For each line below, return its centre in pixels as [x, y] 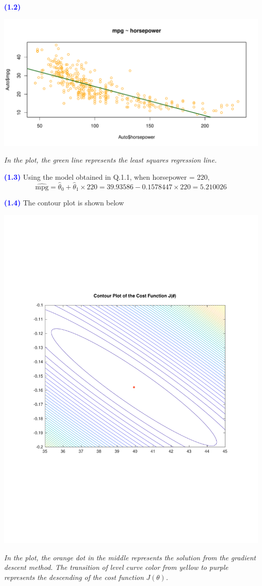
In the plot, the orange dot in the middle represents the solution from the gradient [130, 557]
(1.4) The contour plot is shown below [64, 203]
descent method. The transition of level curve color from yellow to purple [116, 567]
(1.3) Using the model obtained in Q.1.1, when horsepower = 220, [107, 176]
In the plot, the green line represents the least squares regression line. [110, 160]
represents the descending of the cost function [74, 577]
